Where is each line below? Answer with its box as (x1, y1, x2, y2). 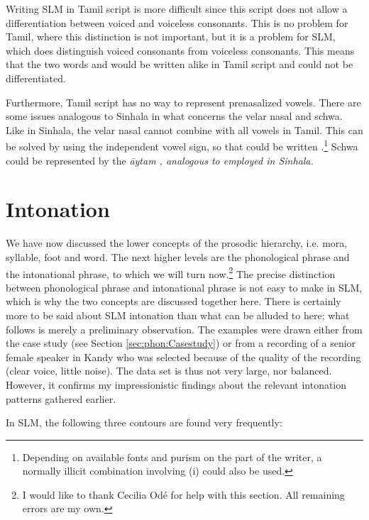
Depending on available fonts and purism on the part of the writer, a (22, 449, 322, 464)
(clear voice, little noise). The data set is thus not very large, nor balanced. (6, 363, 332, 378)
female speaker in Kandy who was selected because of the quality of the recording (6, 349, 361, 364)
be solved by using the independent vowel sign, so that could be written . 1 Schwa (6, 137, 358, 153)
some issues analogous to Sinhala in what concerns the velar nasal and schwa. (6, 109, 343, 123)
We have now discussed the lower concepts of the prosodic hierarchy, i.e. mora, (6, 236, 348, 250)
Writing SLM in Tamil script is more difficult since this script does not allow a (6, 1, 348, 16)
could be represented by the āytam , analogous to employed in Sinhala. (6, 153, 314, 167)
